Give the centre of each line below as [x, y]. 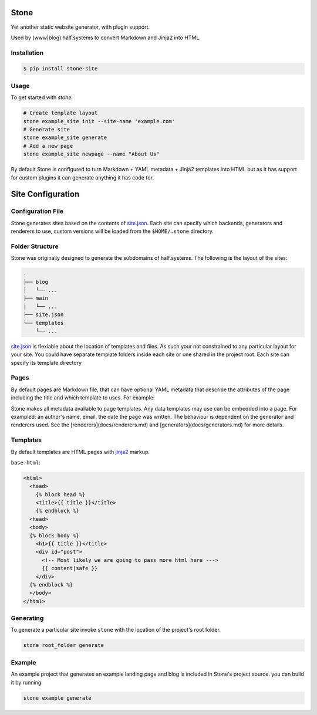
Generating [27, 618]
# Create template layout [60, 113]
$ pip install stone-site [60, 69]
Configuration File [37, 211]
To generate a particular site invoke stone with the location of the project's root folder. [116, 630]
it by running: [27, 682]
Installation [27, 53]
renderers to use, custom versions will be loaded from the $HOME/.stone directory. [112, 231]
